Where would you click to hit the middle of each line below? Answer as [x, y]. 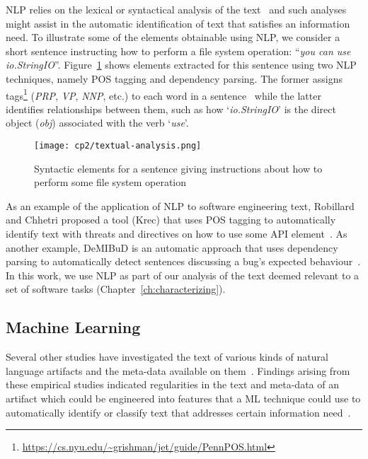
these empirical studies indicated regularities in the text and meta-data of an [172, 384]
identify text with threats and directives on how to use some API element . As [177, 234]
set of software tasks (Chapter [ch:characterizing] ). [116, 289]
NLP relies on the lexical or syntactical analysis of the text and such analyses [176, 9]
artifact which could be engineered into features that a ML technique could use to [183, 398]
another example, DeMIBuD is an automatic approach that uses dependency [172, 247]
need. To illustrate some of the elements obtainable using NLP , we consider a [173, 37]
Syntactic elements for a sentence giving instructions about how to [178, 168]
